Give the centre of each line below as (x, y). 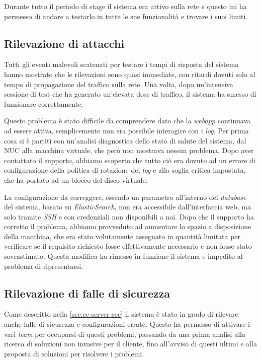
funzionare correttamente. (44, 103)
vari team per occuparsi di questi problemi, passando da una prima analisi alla (125, 334)
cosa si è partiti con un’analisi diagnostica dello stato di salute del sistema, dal (125, 140)
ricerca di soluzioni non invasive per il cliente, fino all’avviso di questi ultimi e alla (130, 344)
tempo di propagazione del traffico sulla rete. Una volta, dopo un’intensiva (119, 84)
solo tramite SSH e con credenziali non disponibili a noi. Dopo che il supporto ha (129, 216)
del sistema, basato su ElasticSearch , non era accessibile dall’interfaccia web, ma (127, 207)
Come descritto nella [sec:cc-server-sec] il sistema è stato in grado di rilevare (121, 314)
